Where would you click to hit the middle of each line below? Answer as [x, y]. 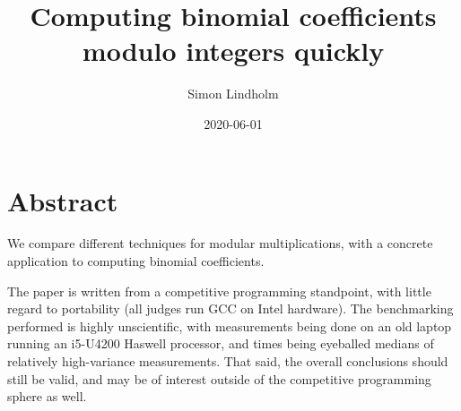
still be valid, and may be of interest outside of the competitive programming [219, 378]
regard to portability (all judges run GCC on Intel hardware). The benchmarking [230, 308]
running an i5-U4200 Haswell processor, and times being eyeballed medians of [221, 343]
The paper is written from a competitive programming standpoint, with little [219, 291]
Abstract [63, 200]
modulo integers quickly [233, 51]
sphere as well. [47, 396]
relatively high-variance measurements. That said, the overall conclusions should [228, 361]
